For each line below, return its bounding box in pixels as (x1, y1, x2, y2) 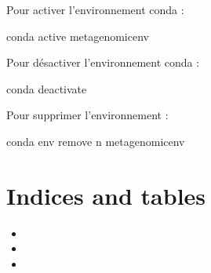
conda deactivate (6, 80, 87, 96)
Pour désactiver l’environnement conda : (6, 54, 200, 71)
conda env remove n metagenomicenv (6, 133, 185, 149)
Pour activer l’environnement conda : (6, 2, 184, 17)
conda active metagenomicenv (6, 27, 149, 44)
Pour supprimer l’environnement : (6, 107, 169, 123)
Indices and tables (6, 179, 206, 211)
